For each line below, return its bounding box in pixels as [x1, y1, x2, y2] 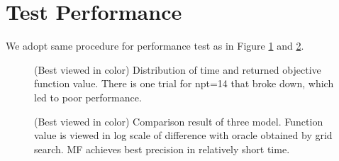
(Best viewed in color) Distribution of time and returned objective [34, 62, 321, 77]
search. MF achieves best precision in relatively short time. [34, 141, 290, 156]
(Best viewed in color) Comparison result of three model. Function [34, 113, 323, 128]
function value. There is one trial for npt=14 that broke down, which [34, 76, 334, 91]
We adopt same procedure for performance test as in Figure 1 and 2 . [6, 38, 304, 53]
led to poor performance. [34, 89, 142, 104]
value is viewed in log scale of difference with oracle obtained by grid [34, 128, 333, 143]
